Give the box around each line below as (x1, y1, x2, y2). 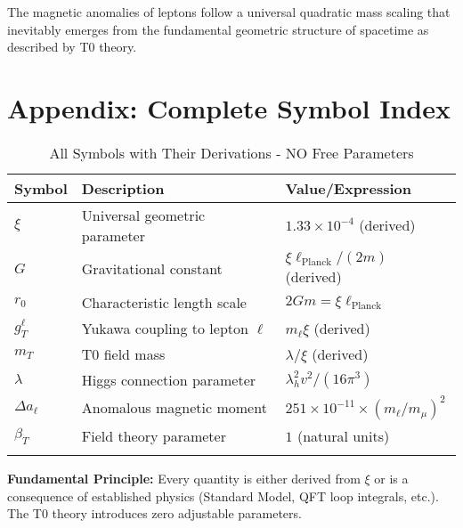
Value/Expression (285, 177, 411, 199)
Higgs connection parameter (81, 369, 256, 390)
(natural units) (296, 425, 390, 446)
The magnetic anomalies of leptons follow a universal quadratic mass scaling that (7, 3, 451, 20)
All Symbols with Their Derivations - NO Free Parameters (49, 142, 414, 163)
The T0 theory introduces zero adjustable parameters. (7, 504, 302, 523)
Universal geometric (81, 204, 206, 225)
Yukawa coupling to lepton (81, 317, 248, 338)
